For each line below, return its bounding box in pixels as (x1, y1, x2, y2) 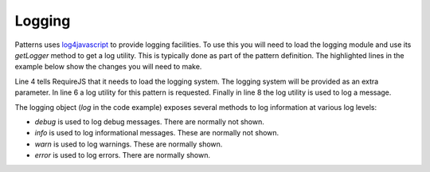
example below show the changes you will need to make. (14, 62, 202, 72)
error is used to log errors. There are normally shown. (34, 150, 211, 160)
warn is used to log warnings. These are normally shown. (34, 139, 223, 149)
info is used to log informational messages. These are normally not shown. (34, 128, 279, 138)
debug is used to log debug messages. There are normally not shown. (34, 116, 264, 127)
